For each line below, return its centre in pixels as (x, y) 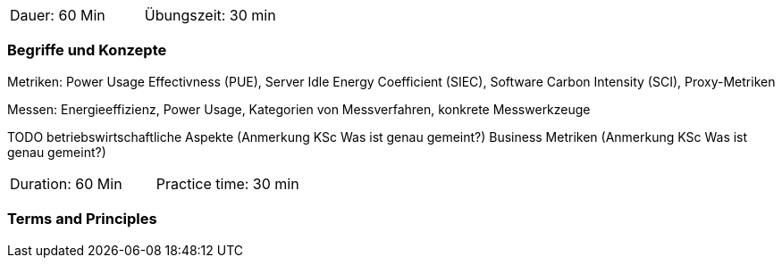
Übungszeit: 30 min (210, 15)
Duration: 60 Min (66, 183)
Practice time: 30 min (227, 183)
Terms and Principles (82, 219)
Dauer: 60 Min (58, 15)
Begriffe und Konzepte (87, 50)
